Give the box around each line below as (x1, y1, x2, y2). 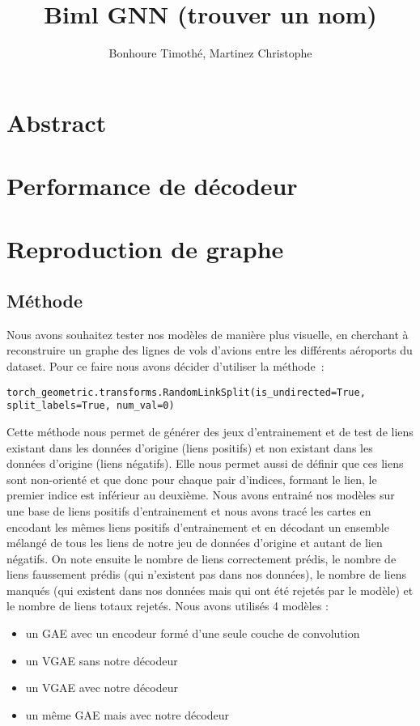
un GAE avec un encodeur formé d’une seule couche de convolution (25, 625, 360, 642)
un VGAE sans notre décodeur (25, 652, 178, 669)
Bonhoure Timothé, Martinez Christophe (108, 45, 312, 62)
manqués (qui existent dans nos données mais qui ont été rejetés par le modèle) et (6, 581, 414, 598)
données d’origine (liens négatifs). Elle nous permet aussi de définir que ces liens (6, 455, 404, 472)
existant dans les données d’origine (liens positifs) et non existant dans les (6, 439, 373, 456)
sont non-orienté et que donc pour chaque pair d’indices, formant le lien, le (6, 470, 377, 487)
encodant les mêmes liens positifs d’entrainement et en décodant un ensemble (6, 518, 389, 535)
